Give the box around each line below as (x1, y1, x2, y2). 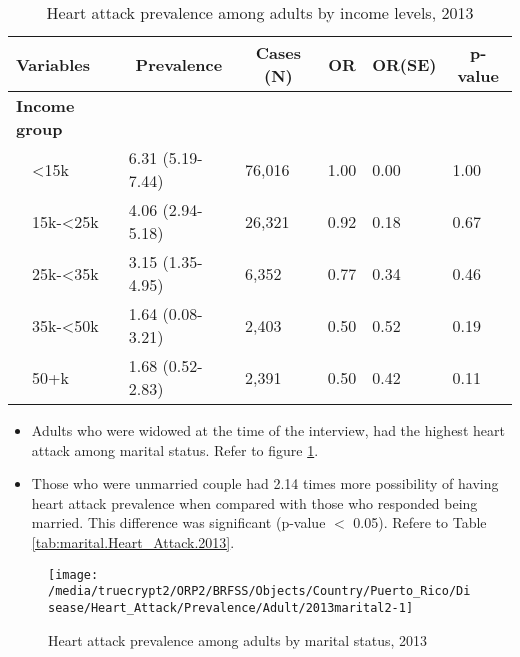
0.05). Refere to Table (353, 512, 487, 533)
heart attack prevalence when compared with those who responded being (31, 492, 478, 513)
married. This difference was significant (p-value (31, 512, 326, 533)
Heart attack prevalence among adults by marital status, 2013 (48, 629, 428, 650)
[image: (48, 567, 99, 582)
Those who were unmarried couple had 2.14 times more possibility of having (31, 473, 499, 494)
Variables (16, 52, 90, 76)
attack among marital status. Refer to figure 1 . (31, 439, 319, 460)
